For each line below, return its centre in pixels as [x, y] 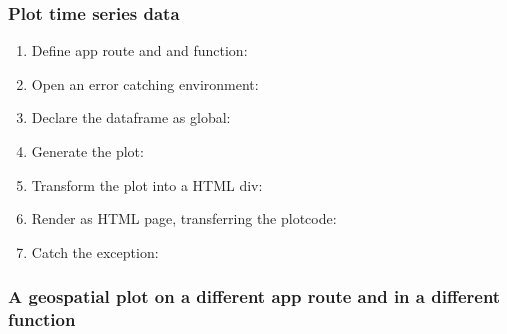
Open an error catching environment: [145, 83]
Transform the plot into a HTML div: [147, 184]
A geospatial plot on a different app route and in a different [254, 296]
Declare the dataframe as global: [131, 117]
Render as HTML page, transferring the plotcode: [184, 218]
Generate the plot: [87, 151]
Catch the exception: [95, 251]
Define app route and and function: [139, 50]
